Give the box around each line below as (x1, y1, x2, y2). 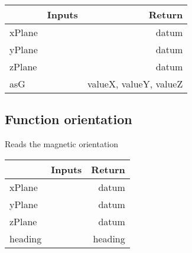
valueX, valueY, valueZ (87, 77, 183, 90)
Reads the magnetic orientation (5, 138, 119, 150)
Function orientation (5, 110, 132, 128)
